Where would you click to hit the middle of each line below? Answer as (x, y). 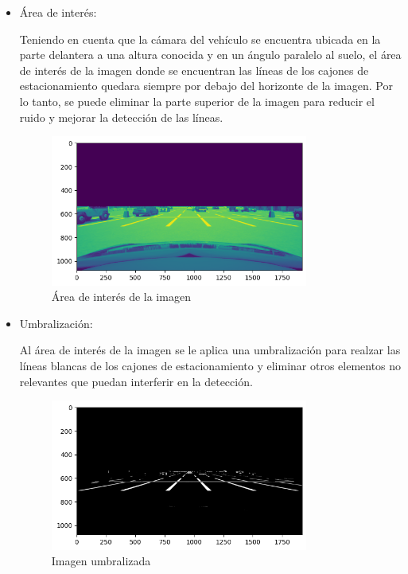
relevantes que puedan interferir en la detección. (136, 381)
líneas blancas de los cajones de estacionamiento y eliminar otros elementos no (210, 366)
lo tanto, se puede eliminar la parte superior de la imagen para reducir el (197, 101)
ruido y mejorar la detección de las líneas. (121, 117)
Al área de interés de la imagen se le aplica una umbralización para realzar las (210, 350)
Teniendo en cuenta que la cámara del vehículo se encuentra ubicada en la (200, 39)
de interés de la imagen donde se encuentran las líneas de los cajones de (194, 70)
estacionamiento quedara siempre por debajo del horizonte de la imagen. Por (206, 86)
